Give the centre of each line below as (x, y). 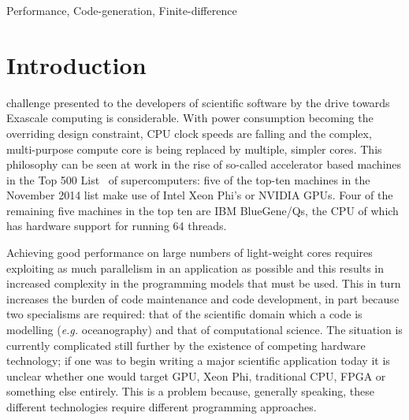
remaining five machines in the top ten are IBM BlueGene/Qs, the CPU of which (203, 210)
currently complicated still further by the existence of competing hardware (186, 345)
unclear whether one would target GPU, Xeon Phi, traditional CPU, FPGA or (196, 375)
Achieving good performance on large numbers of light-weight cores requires (190, 253)
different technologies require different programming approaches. (162, 407)
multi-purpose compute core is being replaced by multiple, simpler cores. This (194, 149)
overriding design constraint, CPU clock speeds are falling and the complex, (189, 133)
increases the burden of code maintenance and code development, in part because (203, 298)
